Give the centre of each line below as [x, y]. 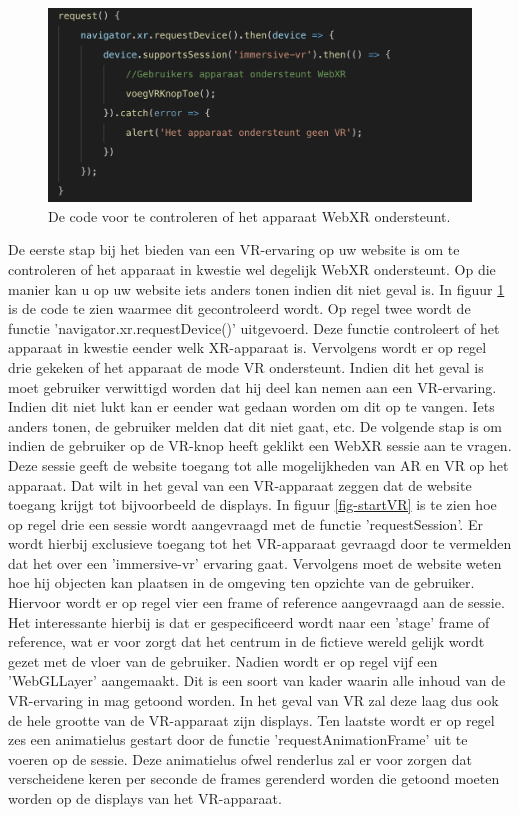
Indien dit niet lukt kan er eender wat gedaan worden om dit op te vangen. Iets [251, 406]
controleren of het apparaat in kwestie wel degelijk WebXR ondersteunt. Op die [252, 268]
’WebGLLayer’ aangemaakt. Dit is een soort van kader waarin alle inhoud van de [257, 680]
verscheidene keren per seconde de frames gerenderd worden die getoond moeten [254, 778]
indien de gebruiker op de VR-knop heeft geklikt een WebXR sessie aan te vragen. [260, 445]
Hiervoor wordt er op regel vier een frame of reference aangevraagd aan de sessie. [256, 602]
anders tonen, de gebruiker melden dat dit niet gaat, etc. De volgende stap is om [255, 425]
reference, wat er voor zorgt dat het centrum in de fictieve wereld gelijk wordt [246, 641]
